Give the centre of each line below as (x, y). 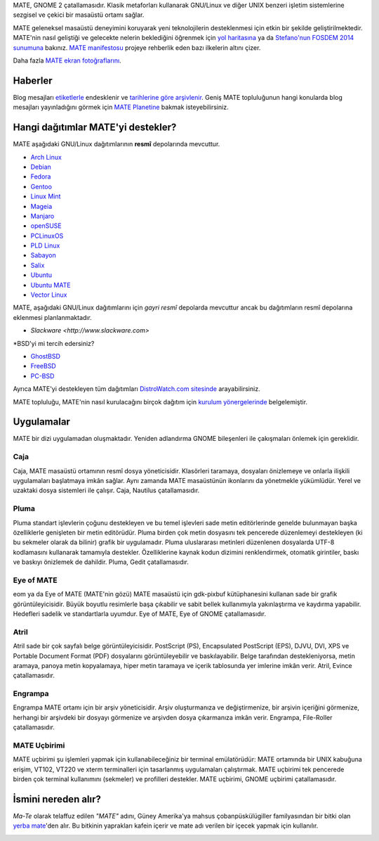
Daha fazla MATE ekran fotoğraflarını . (67, 60)
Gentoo (41, 186)
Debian (41, 167)
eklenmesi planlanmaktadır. (53, 317)
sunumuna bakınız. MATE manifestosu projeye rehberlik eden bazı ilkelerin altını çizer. (137, 47)
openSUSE (46, 226)
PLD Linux (45, 245)
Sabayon (43, 255)
